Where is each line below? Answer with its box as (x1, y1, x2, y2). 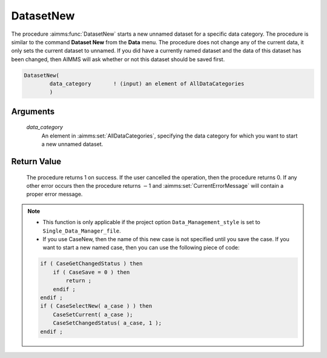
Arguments (11, 106, 55, 116)
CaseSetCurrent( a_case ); (53, 311, 133, 318)
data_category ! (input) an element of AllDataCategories (49, 81, 245, 87)
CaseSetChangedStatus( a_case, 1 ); (53, 320, 162, 327)
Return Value (11, 156, 62, 167)
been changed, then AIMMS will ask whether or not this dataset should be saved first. (11, 55, 225, 63)
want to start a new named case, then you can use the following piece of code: (42, 244, 240, 251)
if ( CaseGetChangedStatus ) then (40, 260, 143, 267)
